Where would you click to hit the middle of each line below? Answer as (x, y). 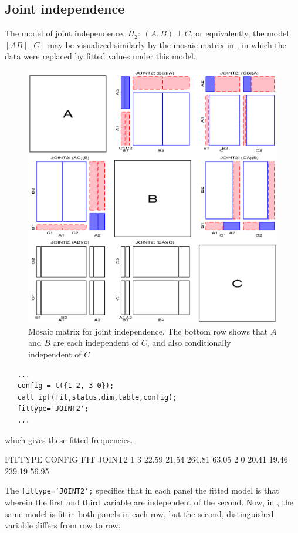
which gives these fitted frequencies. (69, 439)
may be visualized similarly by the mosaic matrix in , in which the (167, 44)
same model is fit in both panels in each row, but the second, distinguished (139, 513)
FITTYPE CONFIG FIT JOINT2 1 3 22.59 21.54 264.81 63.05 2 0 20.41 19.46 (146, 459)
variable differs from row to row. (63, 525)
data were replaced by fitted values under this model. (100, 56)
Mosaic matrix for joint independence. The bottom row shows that (148, 331)
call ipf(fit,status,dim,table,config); (97, 397)
